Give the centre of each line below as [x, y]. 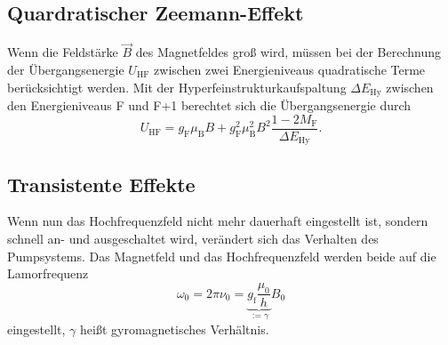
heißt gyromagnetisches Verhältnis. [175, 329]
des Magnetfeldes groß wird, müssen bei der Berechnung [288, 52]
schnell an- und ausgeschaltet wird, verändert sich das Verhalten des [193, 238]
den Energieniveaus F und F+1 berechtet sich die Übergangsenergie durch [209, 105]
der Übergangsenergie [66, 70]
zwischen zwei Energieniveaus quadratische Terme [290, 70]
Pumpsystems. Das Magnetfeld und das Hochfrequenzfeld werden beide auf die [222, 256]
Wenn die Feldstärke [63, 52]
